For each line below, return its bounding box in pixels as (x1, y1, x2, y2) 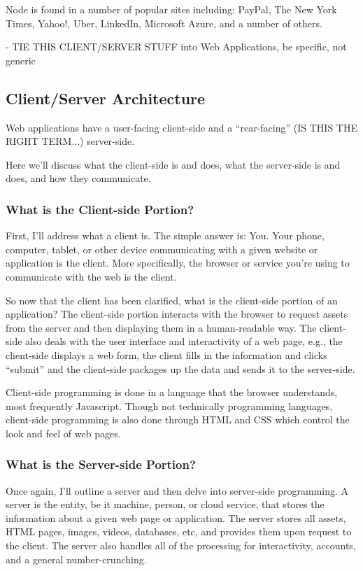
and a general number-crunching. (6, 551, 147, 566)
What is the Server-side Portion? (6, 456, 196, 473)
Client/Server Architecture (6, 87, 206, 108)
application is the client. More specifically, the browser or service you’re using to (6, 255, 350, 270)
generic (6, 52, 36, 67)
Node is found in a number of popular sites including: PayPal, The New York (6, 2, 337, 16)
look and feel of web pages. (6, 425, 121, 440)
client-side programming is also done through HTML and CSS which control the (6, 412, 350, 427)
